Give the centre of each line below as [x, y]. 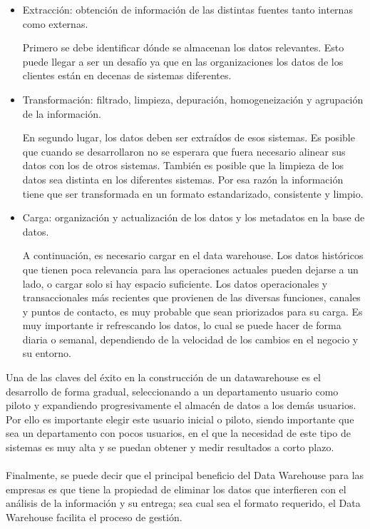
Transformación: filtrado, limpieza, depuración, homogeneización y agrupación [193, 99]
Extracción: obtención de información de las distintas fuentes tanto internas [187, 9]
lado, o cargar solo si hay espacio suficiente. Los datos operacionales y [175, 283]
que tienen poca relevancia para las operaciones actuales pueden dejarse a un [190, 269]
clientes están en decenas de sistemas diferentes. [127, 75]
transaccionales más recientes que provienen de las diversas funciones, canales [191, 297]
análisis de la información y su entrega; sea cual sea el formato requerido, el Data [183, 503]
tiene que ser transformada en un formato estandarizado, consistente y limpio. [193, 193]
